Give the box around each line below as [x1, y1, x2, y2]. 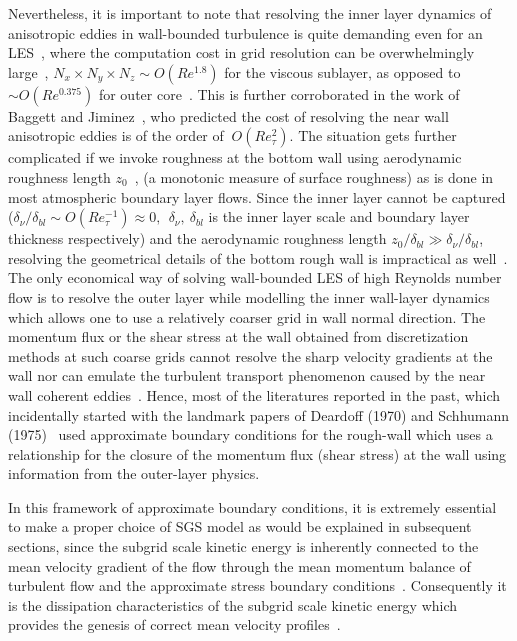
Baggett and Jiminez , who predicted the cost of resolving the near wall [8, 105, 449, 126]
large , [8, 61, 49, 82]
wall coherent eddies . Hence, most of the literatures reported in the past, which [8, 384, 501, 405]
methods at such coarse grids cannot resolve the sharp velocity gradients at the [8, 345, 493, 366]
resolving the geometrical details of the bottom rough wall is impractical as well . [8, 247, 508, 268]
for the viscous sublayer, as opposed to [224, 61, 461, 82]
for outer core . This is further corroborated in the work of [98, 83, 460, 104]
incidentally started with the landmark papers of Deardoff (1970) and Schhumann [8, 404, 510, 425]
